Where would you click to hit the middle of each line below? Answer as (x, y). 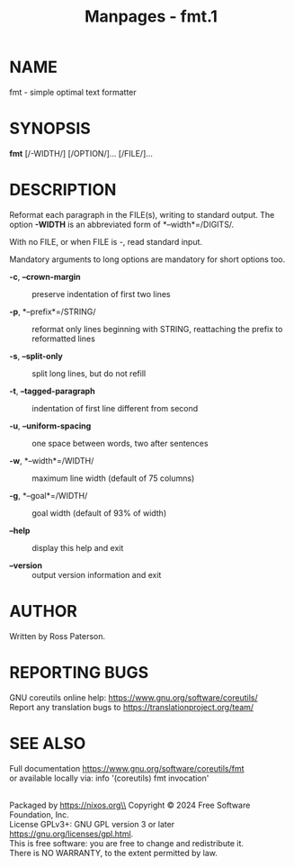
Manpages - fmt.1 (151, 17)
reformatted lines (64, 339)
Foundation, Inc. (39, 814)
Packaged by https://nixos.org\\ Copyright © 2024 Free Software (130, 805)
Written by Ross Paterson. (58, 636)
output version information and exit (97, 574)
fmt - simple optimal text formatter (73, 92)
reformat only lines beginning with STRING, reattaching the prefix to (157, 329)
